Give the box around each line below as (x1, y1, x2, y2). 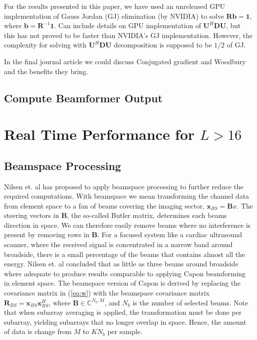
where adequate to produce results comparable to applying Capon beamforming (4, 268, 246, 278)
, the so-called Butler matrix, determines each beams (67, 210, 227, 220)
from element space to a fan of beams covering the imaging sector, (4, 200, 205, 211)
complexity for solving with (4, 40, 86, 50)
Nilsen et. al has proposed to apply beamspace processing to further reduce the (4, 181, 244, 191)
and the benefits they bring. (4, 66, 88, 76)
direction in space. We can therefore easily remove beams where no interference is (4, 219, 251, 230)
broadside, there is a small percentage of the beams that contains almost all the (4, 249, 245, 259)
